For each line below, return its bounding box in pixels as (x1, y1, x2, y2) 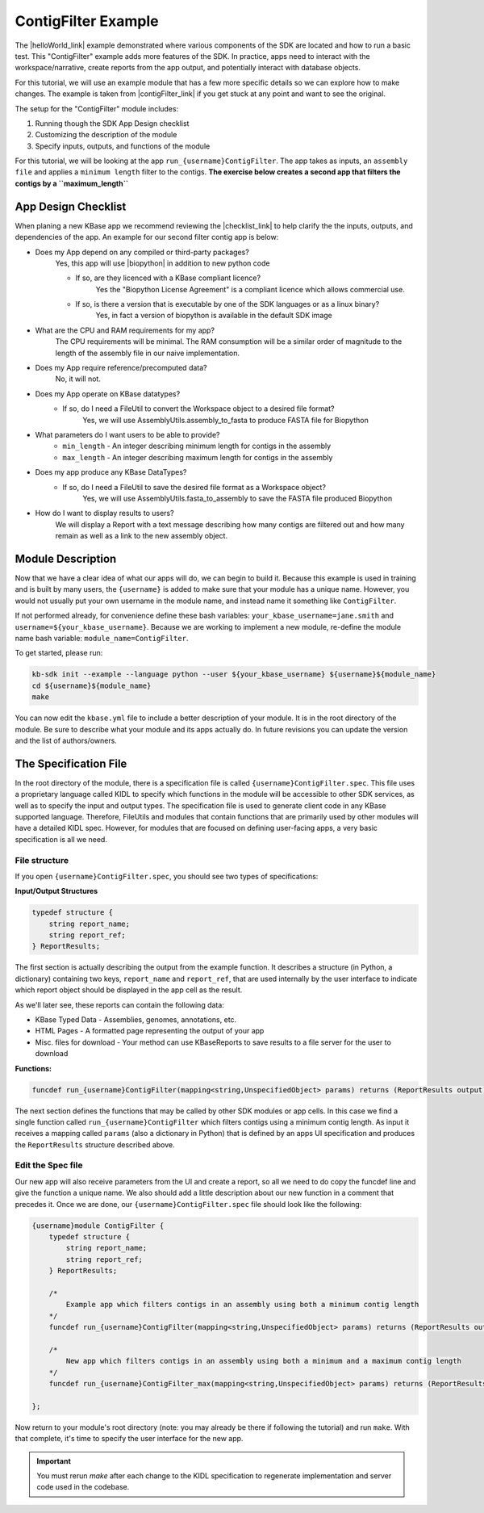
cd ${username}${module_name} (31, 681, 152, 690)
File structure (15, 854, 69, 865)
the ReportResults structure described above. (15, 1139, 175, 1150)
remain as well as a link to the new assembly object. (55, 531, 228, 541)
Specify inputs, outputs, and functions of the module (35, 141, 211, 151)
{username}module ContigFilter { (31, 1221, 165, 1230)
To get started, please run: (15, 648, 103, 658)
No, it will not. (55, 374, 101, 383)
